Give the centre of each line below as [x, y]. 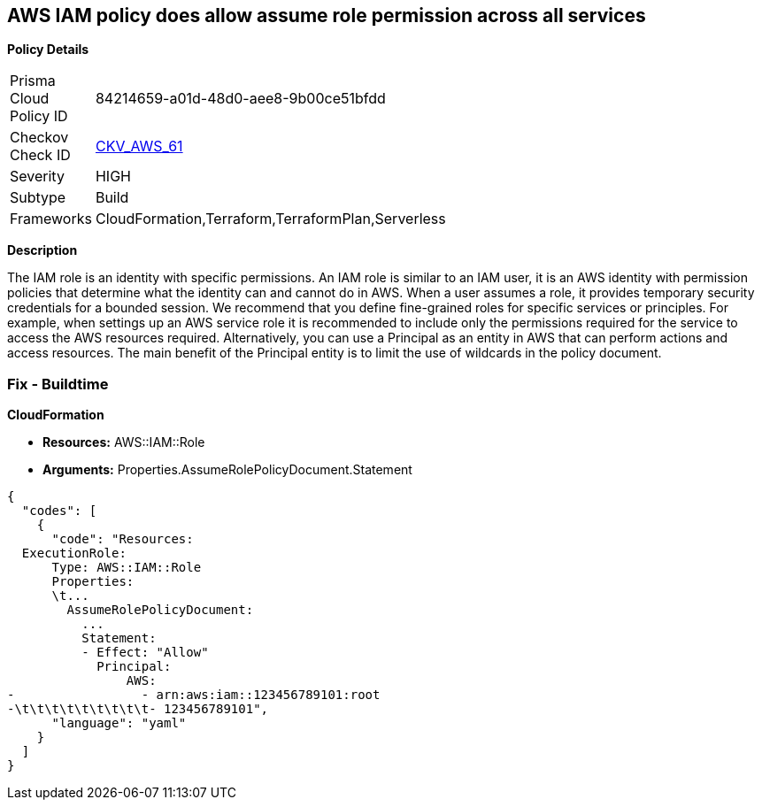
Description [42, 250]
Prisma [33, 81]
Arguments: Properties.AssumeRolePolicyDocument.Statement [227, 470]
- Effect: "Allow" [145, 653]
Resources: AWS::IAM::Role [124, 442]
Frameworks [51, 219]
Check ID [40, 155]
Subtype [38, 198]
